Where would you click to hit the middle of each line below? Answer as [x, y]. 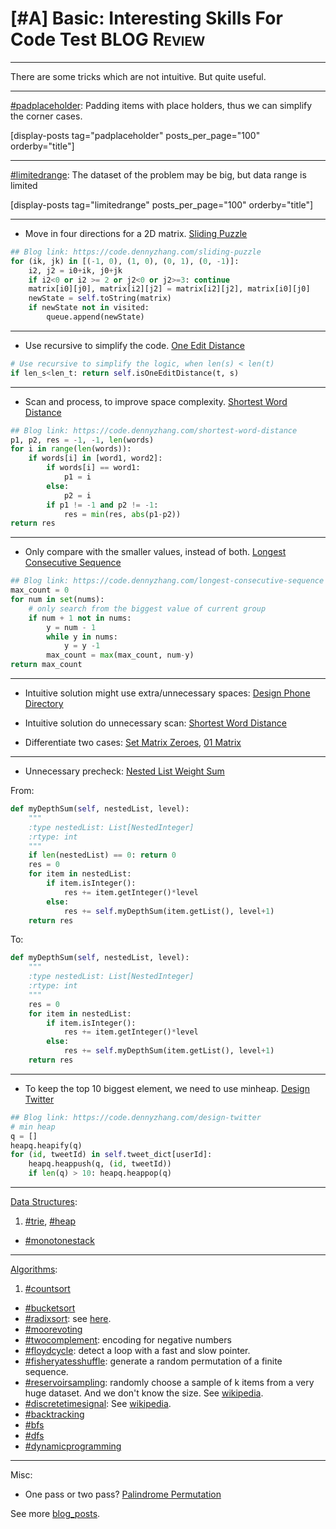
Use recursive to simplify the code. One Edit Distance [134, 345]
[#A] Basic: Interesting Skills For [146, 18]
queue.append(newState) [95, 317]
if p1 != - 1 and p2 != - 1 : [102, 505]
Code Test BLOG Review [108, 39]
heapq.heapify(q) [46, 1145]
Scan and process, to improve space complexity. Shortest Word [156, 401]
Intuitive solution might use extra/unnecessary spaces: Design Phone [167, 693]
